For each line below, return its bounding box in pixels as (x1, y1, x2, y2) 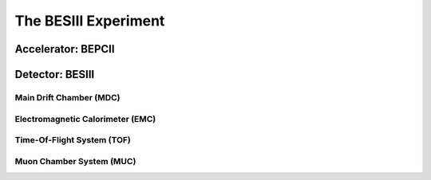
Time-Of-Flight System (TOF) (14, 135, 132, 146)
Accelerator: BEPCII (14, 42, 115, 56)
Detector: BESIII (14, 68, 95, 81)
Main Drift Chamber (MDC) (14, 92, 121, 103)
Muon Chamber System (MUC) (14, 155, 136, 166)
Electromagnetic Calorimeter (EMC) (14, 113, 156, 124)
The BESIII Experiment (14, 12, 165, 29)
